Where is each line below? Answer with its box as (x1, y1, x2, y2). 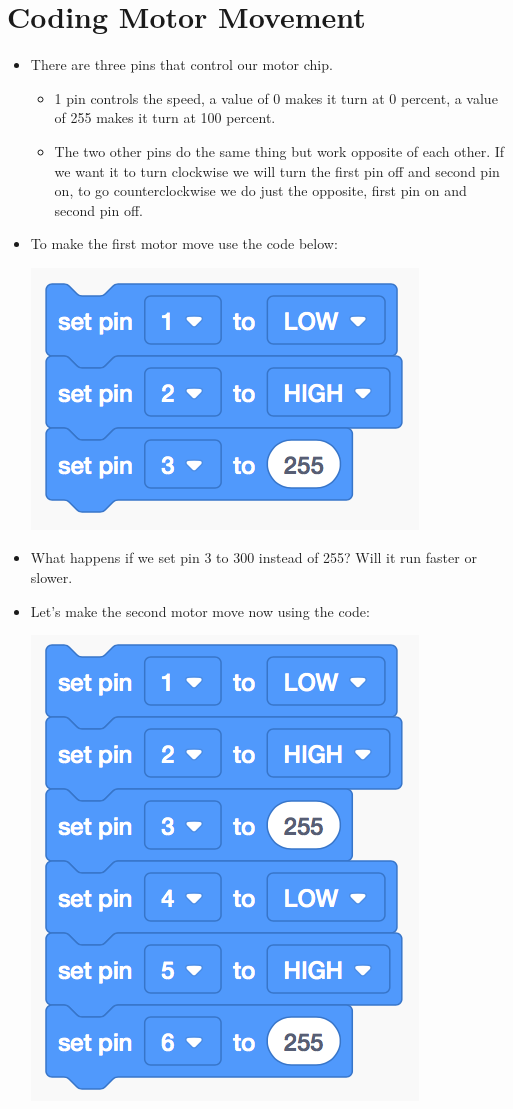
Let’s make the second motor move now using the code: (30, 600, 370, 621)
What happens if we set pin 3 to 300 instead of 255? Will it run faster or (30, 547, 477, 568)
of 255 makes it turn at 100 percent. (54, 107, 276, 128)
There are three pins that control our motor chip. (30, 54, 333, 75)
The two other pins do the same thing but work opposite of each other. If (54, 140, 505, 161)
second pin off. (54, 199, 143, 220)
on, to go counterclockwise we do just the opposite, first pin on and (54, 180, 467, 201)
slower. (30, 567, 73, 588)
